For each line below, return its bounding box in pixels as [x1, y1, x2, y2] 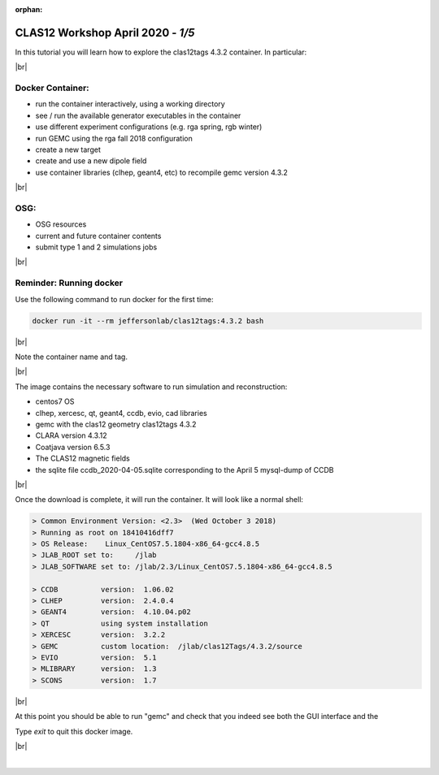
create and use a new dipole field [35, 156, 147, 166]
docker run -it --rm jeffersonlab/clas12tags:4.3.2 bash [32, 316, 264, 325]
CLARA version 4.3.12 [35, 431, 107, 440]
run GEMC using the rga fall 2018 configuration [35, 133, 193, 143]
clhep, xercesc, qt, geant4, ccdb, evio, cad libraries [35, 408, 207, 418]
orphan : [15, 5, 43, 14]
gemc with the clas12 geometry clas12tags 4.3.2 [35, 419, 197, 429]
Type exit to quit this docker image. [15, 726, 133, 736]
